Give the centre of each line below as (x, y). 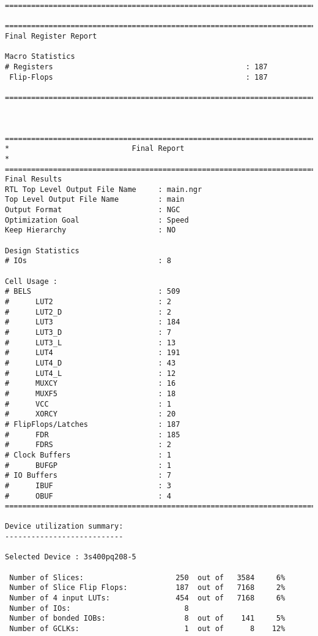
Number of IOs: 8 (99, 608)
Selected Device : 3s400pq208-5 (71, 557)
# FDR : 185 (93, 435)
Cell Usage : (31, 281)
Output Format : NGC (93, 210)
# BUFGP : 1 (88, 465)
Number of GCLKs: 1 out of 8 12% (147, 629)
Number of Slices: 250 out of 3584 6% (147, 577)
